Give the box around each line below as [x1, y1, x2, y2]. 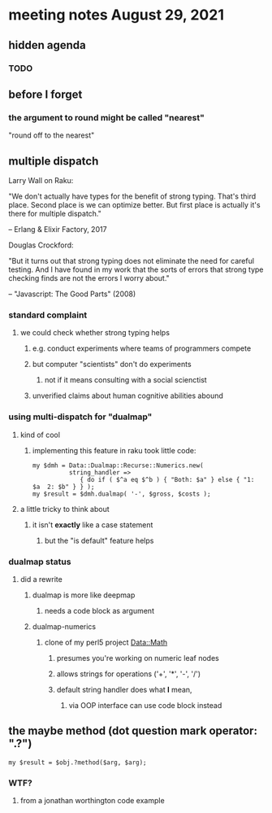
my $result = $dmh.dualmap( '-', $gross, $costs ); [32, 490, 211, 498]
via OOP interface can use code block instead [68, 700, 222, 710]
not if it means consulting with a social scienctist [44, 375, 207, 385]
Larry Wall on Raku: [8, 176, 74, 185]
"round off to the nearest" [8, 130, 95, 140]
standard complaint [8, 309, 88, 321]
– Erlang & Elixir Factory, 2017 [8, 225, 107, 234]
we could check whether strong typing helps [19, 328, 171, 338]
